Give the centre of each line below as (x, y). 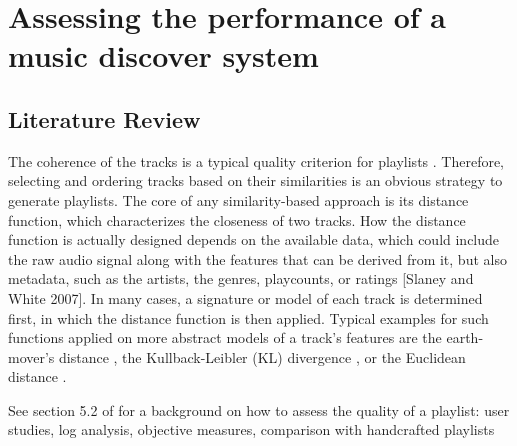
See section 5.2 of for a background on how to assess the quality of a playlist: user (259, 409)
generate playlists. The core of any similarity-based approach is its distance (238, 199)
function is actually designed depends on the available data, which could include (254, 239)
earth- (465, 337)
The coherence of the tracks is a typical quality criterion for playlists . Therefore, (256, 160)
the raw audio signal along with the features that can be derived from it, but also (257, 258)
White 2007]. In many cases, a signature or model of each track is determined (245, 297)
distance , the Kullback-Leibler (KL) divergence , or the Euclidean (262, 356)
